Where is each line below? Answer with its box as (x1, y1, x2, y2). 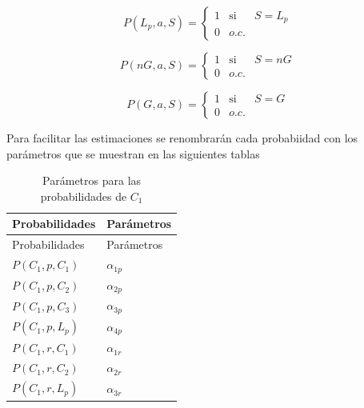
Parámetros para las (42, 172, 142, 189)
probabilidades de (40, 187, 127, 204)
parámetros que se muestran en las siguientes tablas (6, 145, 260, 162)
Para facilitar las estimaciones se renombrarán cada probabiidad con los (6, 130, 358, 146)
